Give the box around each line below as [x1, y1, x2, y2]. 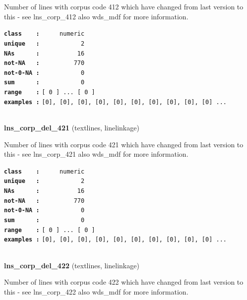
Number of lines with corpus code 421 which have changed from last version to [4, 139, 244, 149]
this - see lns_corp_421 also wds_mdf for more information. [4, 149, 188, 159]
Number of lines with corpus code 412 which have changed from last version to [4, 1, 244, 11]
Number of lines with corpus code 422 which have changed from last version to [4, 277, 244, 287]
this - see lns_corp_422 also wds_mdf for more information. [4, 286, 188, 297]
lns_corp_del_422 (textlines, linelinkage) [4, 260, 139, 270]
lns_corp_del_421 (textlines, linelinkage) [4, 122, 139, 133]
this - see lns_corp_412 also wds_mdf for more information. [4, 11, 188, 21]
